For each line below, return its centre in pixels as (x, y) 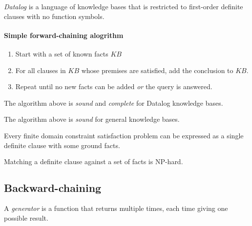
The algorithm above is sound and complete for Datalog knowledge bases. (114, 103)
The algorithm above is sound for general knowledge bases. (92, 119)
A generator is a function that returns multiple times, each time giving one (116, 208)
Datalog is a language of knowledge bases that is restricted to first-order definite (124, 6)
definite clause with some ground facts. (62, 145)
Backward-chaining (53, 188)
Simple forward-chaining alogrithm (64, 35)
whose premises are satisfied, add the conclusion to (157, 70)
